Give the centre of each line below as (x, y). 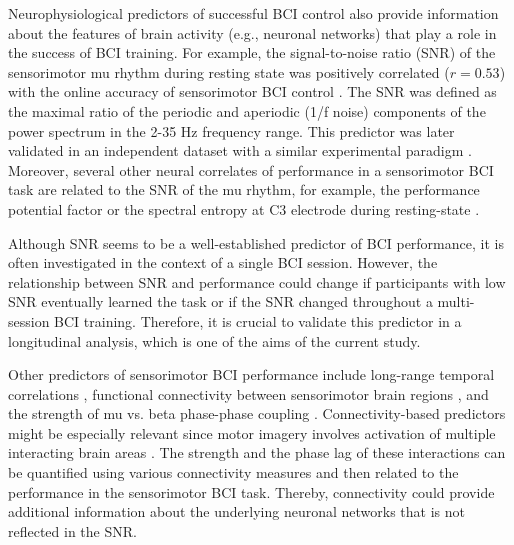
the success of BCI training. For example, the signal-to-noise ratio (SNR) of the (252, 52)
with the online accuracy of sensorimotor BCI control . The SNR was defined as (252, 91)
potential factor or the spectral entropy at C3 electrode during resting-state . (244, 208)
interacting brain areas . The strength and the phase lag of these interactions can (257, 452)
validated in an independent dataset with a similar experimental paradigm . (240, 150)
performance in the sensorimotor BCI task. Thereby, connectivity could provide (251, 491)
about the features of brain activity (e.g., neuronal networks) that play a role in (252, 32)
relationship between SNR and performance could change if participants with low (257, 281)
